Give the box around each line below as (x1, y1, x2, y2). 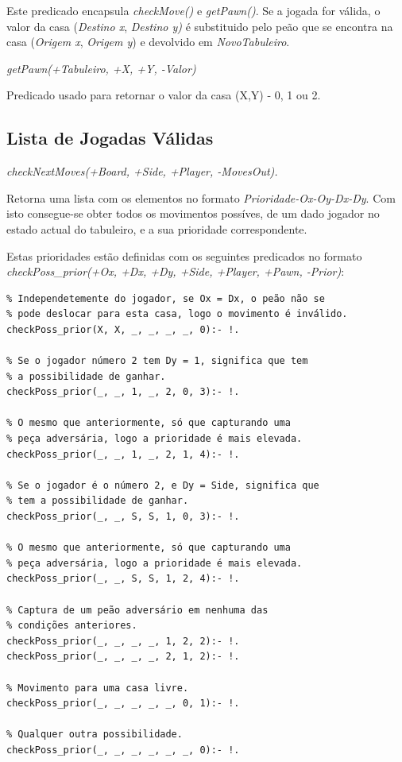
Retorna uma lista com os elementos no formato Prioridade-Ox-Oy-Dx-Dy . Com (6, 189, 396, 206)
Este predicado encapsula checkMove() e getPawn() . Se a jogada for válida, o (6, 2, 381, 18)
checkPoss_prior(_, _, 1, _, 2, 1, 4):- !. (6, 448, 240, 460)
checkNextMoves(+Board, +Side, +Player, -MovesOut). (6, 163, 278, 180)
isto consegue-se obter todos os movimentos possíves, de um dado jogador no (6, 205, 380, 222)
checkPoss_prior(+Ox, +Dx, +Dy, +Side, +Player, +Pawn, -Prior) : (6, 263, 345, 280)
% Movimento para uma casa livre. (6, 682, 189, 694)
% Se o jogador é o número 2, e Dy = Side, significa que (6, 479, 319, 491)
